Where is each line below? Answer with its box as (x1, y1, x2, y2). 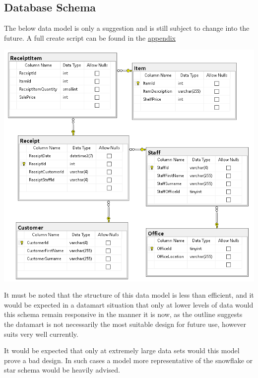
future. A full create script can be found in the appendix (4, 32, 176, 43)
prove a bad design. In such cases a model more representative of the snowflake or (4, 355, 253, 365)
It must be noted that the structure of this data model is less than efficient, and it (4, 290, 254, 300)
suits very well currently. (4, 328, 78, 339)
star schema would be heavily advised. (4, 365, 120, 375)
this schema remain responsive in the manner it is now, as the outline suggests (4, 309, 243, 319)
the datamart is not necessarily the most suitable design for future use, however (4, 319, 246, 329)
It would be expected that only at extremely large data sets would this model (4, 345, 240, 356)
